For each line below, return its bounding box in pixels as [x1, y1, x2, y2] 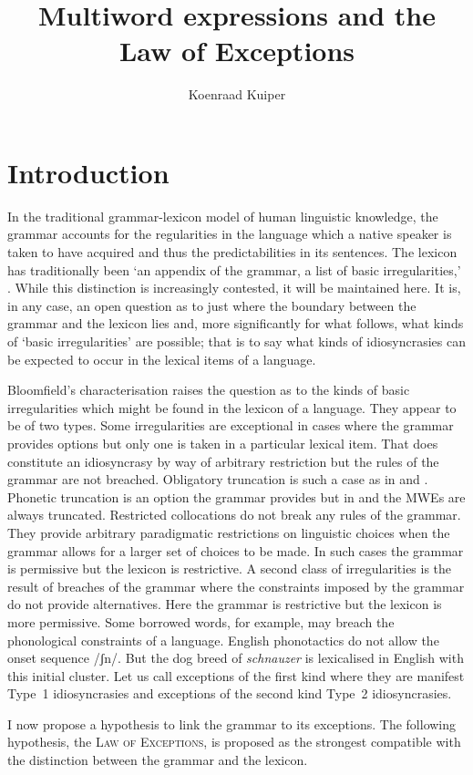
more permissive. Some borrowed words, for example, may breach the [7, 612, 395, 631]
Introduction [7, 153, 170, 191]
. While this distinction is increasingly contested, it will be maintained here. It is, [7, 278, 461, 297]
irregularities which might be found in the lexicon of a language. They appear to [7, 398, 457, 417]
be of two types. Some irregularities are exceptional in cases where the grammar [7, 416, 454, 435]
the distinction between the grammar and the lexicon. [7, 750, 308, 770]
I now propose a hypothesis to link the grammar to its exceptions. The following [7, 714, 457, 733]
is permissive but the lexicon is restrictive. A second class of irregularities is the [7, 559, 452, 578]
